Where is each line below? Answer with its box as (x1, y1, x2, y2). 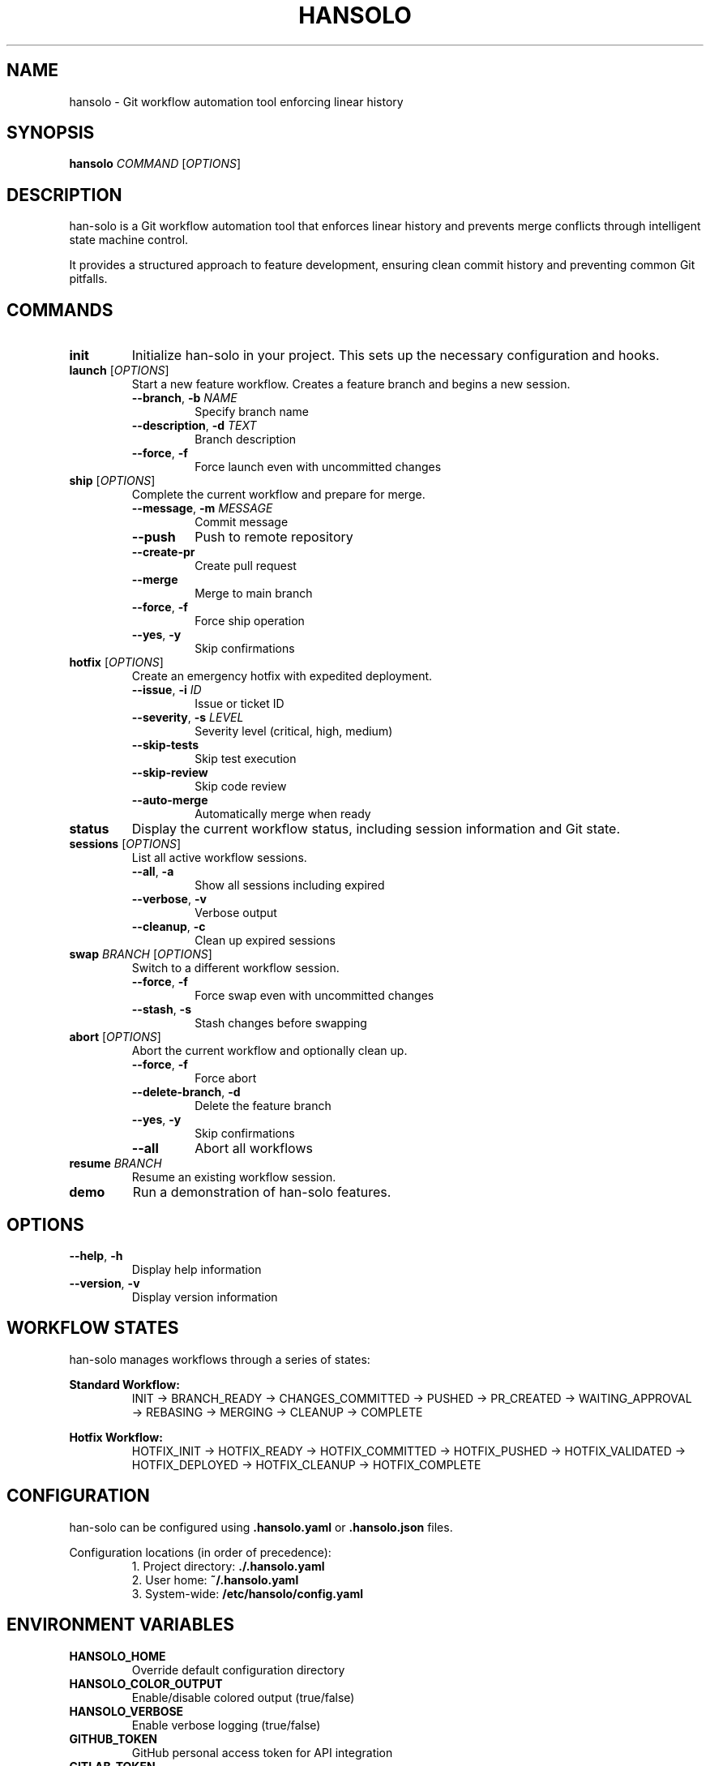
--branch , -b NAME (131, 391, 237, 405)
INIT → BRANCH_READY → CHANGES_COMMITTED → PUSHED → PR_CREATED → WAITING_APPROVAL (131, 1391, 692, 1405)
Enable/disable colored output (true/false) (131, 1690, 355, 1704)
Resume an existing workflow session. (131, 1170, 336, 1185)
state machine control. (69, 233, 189, 247)
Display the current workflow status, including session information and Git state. (131, 821, 621, 838)
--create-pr (131, 545, 195, 559)
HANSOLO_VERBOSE (69, 1704, 184, 1718)
